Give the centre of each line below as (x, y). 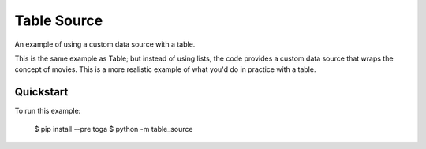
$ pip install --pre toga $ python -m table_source (114, 129)
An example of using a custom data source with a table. (105, 44)
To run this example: (48, 111)
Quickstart (41, 92)
